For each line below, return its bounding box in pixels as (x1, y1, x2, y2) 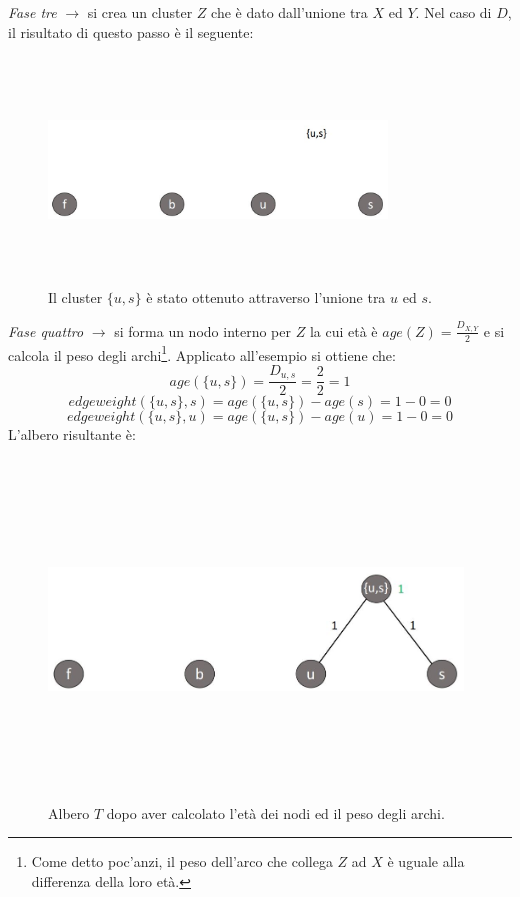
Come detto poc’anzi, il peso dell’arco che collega (31, 851, 333, 872)
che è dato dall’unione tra (211, 2, 368, 22)
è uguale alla (387, 851, 465, 872)
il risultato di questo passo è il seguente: (8, 21, 254, 42)
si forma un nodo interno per (114, 320, 292, 341)
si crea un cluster (87, 2, 193, 22)
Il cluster (48, 286, 103, 307)
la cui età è (309, 320, 378, 341)
